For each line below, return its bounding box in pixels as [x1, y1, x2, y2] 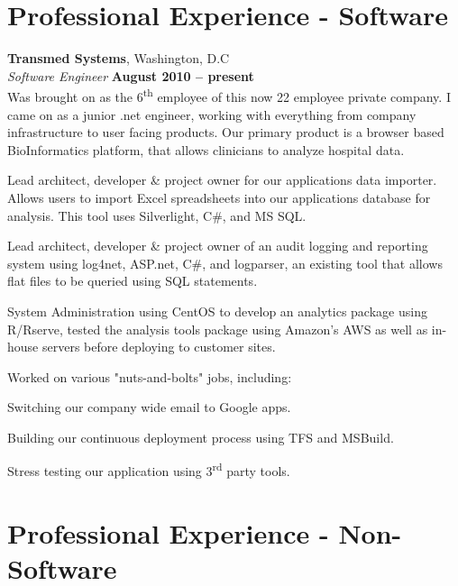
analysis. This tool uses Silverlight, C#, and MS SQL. [7, 206, 307, 224]
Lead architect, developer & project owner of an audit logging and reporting [7, 236, 428, 255]
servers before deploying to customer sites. [41, 337, 276, 356]
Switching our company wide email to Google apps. [7, 398, 291, 417]
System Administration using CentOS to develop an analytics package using [7, 301, 427, 320]
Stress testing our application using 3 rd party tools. [7, 459, 290, 481]
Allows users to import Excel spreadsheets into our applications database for [7, 188, 431, 206]
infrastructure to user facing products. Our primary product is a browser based [7, 123, 444, 142]
